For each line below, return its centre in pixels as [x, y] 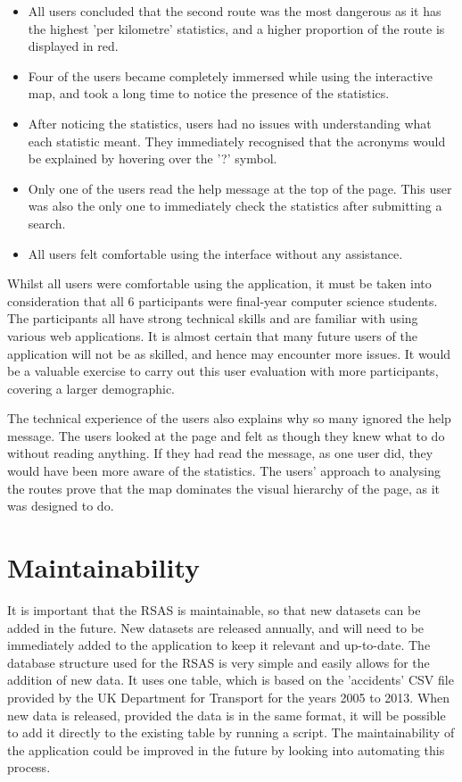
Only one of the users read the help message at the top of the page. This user [240, 188]
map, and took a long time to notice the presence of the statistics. [209, 93]
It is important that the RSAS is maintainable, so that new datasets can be [214, 609]
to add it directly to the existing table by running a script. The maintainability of [231, 732]
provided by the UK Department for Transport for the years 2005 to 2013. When [229, 697]
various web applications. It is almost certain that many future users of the [212, 335]
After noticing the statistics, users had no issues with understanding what [230, 123]
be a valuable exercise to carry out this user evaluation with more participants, [223, 371]
